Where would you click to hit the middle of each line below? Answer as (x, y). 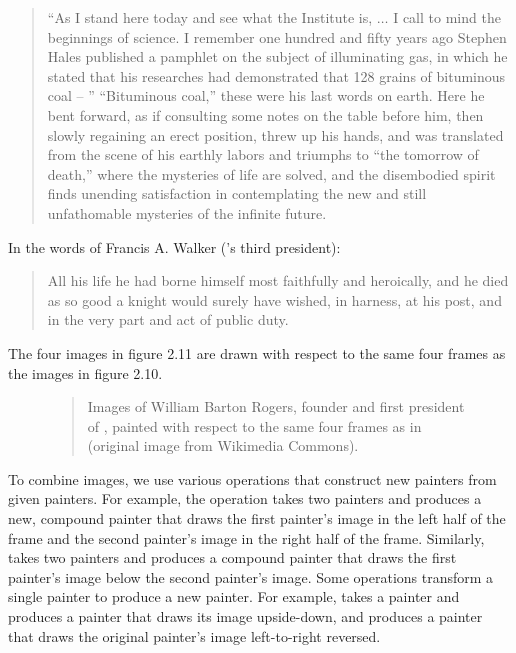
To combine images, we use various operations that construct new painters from (252, 478)
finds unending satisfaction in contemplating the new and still (237, 193)
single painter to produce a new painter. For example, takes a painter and (234, 596)
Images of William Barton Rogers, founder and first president (276, 406)
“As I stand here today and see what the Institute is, (210, 17)
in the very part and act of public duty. (168, 319)
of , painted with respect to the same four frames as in (254, 425)
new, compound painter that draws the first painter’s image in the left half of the (257, 518)
